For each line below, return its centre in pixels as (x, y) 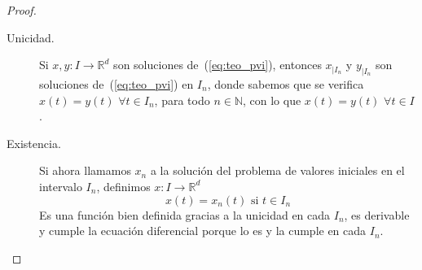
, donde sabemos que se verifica (286, 83)
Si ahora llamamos (85, 170)
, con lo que (272, 100)
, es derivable (377, 214)
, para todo (182, 100)
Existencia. (34, 143)
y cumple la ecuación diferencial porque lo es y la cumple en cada (203, 231)
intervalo (61, 186)
